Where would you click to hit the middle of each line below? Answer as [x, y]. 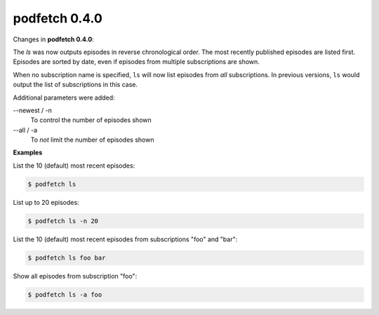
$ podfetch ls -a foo [65, 294]
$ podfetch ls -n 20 [63, 221]
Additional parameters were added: [64, 98]
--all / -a [25, 130]
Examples [28, 153]
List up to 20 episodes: [46, 202]
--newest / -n [33, 110]
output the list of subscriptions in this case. [75, 85]
